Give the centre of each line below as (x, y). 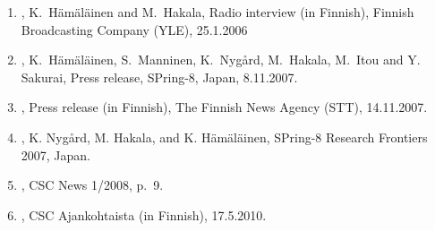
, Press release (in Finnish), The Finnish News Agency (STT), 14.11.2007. (224, 107)
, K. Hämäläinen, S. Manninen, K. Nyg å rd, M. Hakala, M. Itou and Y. (221, 60)
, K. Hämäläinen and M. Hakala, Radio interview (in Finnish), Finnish (217, 12)
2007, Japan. (56, 154)
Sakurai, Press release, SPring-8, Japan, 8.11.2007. (159, 77)
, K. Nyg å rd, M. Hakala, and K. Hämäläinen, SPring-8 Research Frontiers (224, 137)
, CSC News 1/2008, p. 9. (92, 185)
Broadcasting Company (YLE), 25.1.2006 (134, 29)
